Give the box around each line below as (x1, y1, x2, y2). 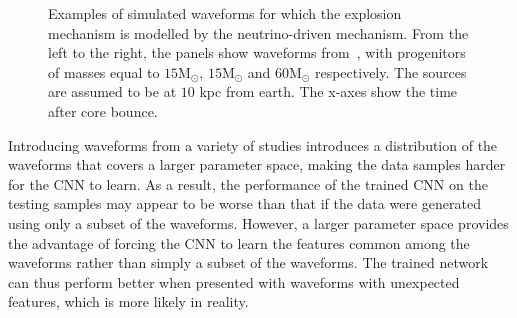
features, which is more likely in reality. (8, 291, 249, 312)
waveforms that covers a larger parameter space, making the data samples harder (8, 154, 506, 175)
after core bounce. (48, 100, 158, 121)
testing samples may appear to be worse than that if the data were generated (8, 193, 481, 214)
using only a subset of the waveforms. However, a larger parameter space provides (8, 212, 509, 233)
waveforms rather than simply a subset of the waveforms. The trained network (8, 252, 489, 273)
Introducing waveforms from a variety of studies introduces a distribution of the (8, 134, 498, 155)
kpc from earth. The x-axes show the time (199, 81, 458, 102)
